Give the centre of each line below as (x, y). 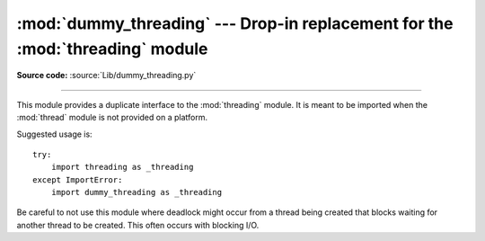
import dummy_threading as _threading (137, 192)
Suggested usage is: (55, 134)
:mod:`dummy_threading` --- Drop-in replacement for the (235, 23)
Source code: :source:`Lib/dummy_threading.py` (106, 76)
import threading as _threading (122, 167)
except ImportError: (78, 179)
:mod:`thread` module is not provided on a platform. (112, 118)
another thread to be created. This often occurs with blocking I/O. (138, 225)
